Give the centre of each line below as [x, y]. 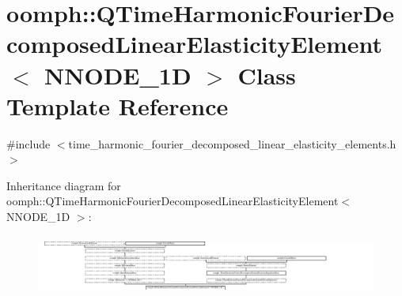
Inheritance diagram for [64, 185]
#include [28, 143]
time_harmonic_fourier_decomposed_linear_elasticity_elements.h [232, 143]
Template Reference [118, 105]
